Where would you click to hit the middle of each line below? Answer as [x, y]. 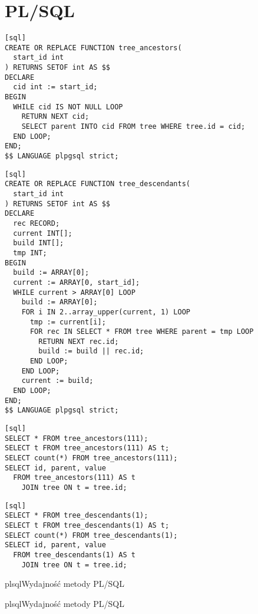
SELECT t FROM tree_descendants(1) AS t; [87, 525]
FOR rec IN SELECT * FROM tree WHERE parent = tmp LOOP [142, 332]
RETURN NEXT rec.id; [79, 341]
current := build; [57, 381]
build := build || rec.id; [91, 351]
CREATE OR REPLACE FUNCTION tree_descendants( [97, 184]
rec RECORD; [37, 223]
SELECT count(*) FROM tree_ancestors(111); [91, 458]
